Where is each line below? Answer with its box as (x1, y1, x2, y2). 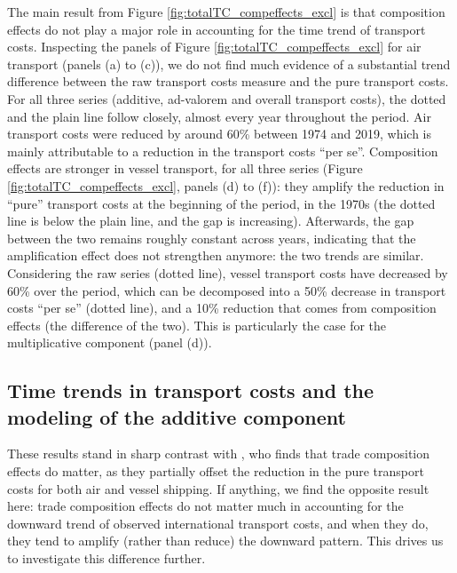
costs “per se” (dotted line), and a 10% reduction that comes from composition (7, 298, 437, 317)
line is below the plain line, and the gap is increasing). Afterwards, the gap (7, 211, 414, 230)
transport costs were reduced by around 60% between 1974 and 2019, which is (7, 124, 432, 143)
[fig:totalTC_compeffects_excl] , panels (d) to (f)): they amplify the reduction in (7, 176, 445, 195)
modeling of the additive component (7, 402, 346, 430)
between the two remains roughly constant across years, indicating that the (7, 228, 416, 247)
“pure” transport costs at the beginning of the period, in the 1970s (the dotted (7, 194, 436, 212)
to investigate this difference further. (7, 549, 206, 568)
